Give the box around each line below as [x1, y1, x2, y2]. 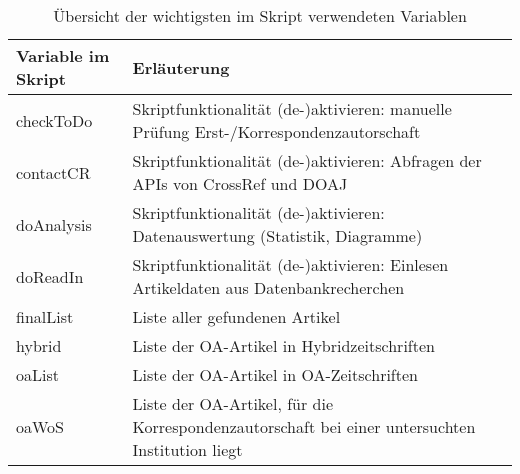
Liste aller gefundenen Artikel [132, 305, 341, 328]
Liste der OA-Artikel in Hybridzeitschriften [132, 334, 435, 357]
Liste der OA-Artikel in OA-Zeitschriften [132, 363, 418, 386]
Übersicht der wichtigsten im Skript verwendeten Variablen [53, 4, 467, 27]
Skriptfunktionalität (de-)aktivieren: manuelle [132, 97, 452, 120]
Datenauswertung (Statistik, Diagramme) [132, 224, 423, 247]
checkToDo [16, 108, 93, 132]
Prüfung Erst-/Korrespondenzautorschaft [132, 120, 421, 143]
